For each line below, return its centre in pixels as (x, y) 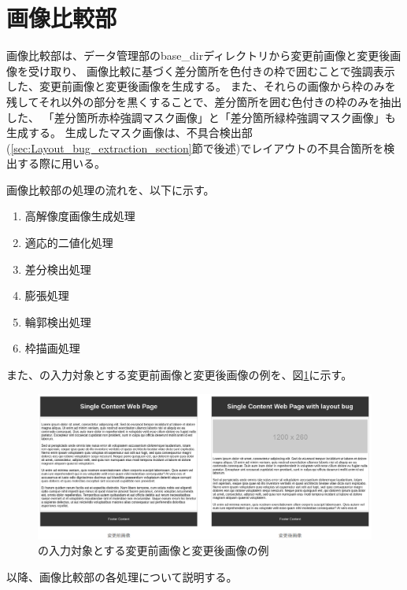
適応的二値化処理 (69, 243)
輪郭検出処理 (58, 321)
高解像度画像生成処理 (80, 216)
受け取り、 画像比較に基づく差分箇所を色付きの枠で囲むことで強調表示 (211, 70)
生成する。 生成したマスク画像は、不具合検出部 (129, 133)
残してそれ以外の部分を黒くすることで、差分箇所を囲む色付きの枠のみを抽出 (204, 101)
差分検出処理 (58, 269)
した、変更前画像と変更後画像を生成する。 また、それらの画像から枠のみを (201, 86)
